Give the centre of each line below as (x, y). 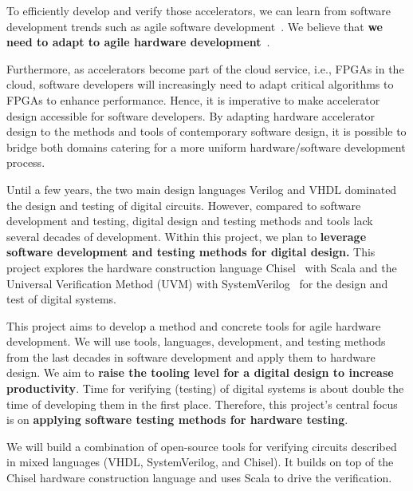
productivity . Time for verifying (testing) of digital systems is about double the (205, 388)
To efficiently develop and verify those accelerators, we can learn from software (199, 10)
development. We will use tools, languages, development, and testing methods (196, 341)
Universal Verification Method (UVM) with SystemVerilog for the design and (197, 283)
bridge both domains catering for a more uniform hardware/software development (206, 147)
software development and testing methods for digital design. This (191, 252)
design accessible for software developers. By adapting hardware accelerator (191, 115)
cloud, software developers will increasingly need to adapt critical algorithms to (200, 84)
